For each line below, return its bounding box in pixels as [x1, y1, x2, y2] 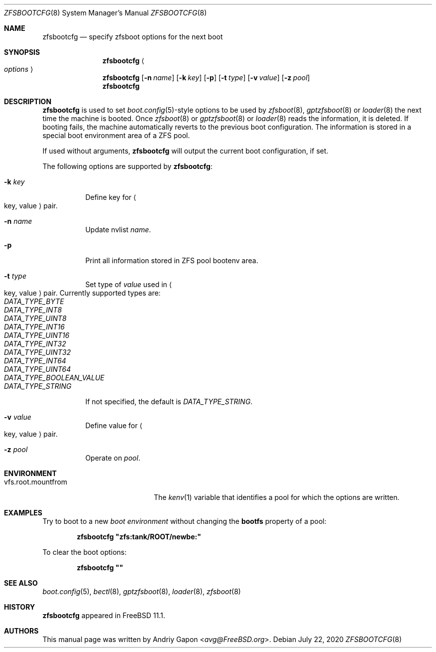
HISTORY [4, 603, 35, 611]
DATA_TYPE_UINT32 [4, 348, 71, 356]
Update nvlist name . [85, 225, 151, 234]
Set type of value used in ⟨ [85, 280, 172, 289]
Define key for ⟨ [85, 193, 136, 201]
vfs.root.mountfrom [4, 478, 68, 486]
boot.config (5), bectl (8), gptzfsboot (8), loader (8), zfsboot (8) [42, 587, 241, 596]
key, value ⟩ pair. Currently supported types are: [4, 289, 161, 297]
